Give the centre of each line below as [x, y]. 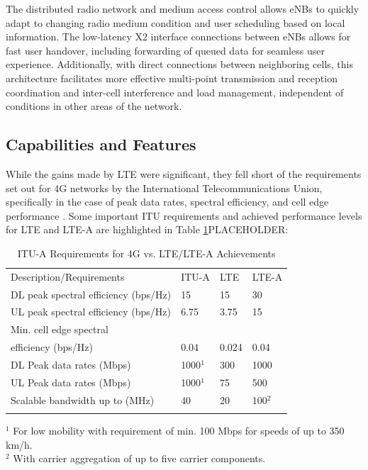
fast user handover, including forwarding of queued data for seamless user [165, 50]
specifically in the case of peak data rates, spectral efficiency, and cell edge [167, 202]
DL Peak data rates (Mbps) [71, 364]
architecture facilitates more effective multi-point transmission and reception [172, 78]
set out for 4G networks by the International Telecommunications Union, [164, 188]
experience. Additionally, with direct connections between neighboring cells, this [179, 64]
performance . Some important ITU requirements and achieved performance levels [184, 215]
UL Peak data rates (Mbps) [71, 382]
